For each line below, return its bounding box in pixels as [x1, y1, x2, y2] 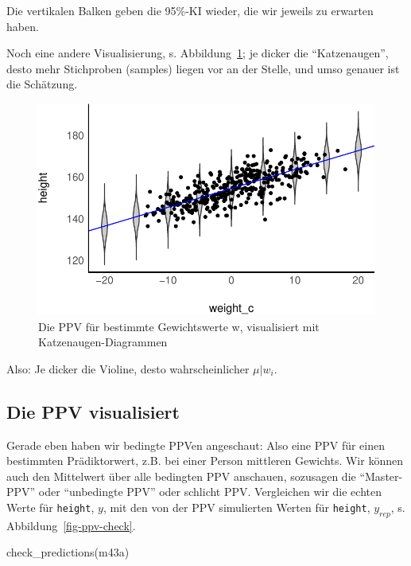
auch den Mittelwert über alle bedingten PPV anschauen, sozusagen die [6, 467, 356, 484]
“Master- [359, 467, 403, 484]
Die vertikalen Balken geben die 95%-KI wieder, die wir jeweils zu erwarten [6, 2, 374, 18]
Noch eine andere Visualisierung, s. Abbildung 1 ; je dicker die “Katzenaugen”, [6, 45, 389, 61]
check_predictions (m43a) [6, 544, 130, 560]
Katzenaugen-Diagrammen [38, 334, 168, 350]
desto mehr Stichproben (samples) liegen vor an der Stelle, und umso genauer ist [6, 60, 400, 76]
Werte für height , [6, 498, 95, 515]
